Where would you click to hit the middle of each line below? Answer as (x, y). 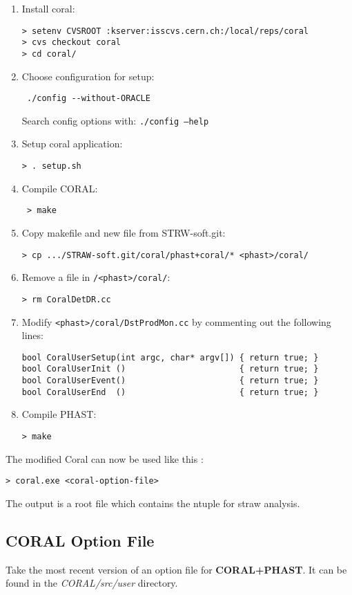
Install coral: (48, 8)
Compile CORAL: (60, 188)
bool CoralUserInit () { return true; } (170, 369)
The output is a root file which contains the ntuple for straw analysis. (153, 503)
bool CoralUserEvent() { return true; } (170, 381)
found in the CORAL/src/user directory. (92, 583)
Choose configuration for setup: (88, 76)
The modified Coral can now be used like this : (105, 458)
